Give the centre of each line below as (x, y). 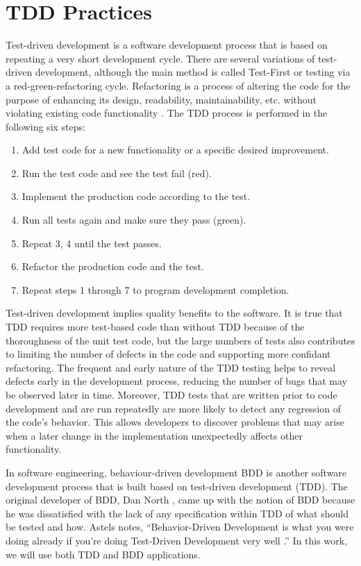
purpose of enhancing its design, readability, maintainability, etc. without (161, 99)
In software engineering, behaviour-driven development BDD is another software (176, 472)
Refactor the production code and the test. (113, 266)
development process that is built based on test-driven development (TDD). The (177, 486)
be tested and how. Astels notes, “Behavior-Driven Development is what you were (180, 527)
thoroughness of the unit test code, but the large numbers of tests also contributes (180, 340)
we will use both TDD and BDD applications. (103, 554)
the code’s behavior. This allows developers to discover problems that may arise (175, 422)
